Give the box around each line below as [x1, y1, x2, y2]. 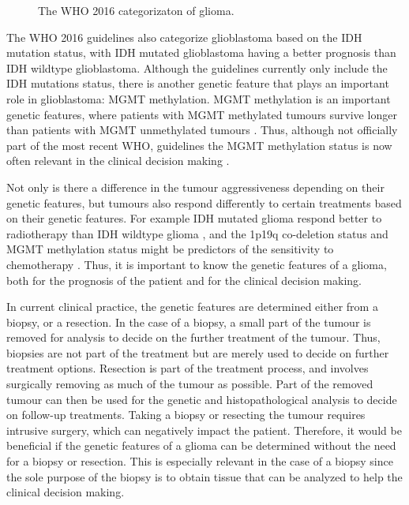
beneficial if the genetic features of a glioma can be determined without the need [6, 437, 396, 454]
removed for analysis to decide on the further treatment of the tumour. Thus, [6, 329, 381, 346]
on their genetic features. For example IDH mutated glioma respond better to [6, 210, 382, 226]
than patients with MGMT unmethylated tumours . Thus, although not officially [6, 122, 398, 138]
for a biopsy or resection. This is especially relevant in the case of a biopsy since [6, 453, 393, 469]
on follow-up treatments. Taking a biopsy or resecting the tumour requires [6, 406, 366, 423]
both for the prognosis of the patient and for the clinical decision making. [6, 271, 362, 288]
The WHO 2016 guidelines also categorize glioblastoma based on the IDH [6, 28, 362, 45]
